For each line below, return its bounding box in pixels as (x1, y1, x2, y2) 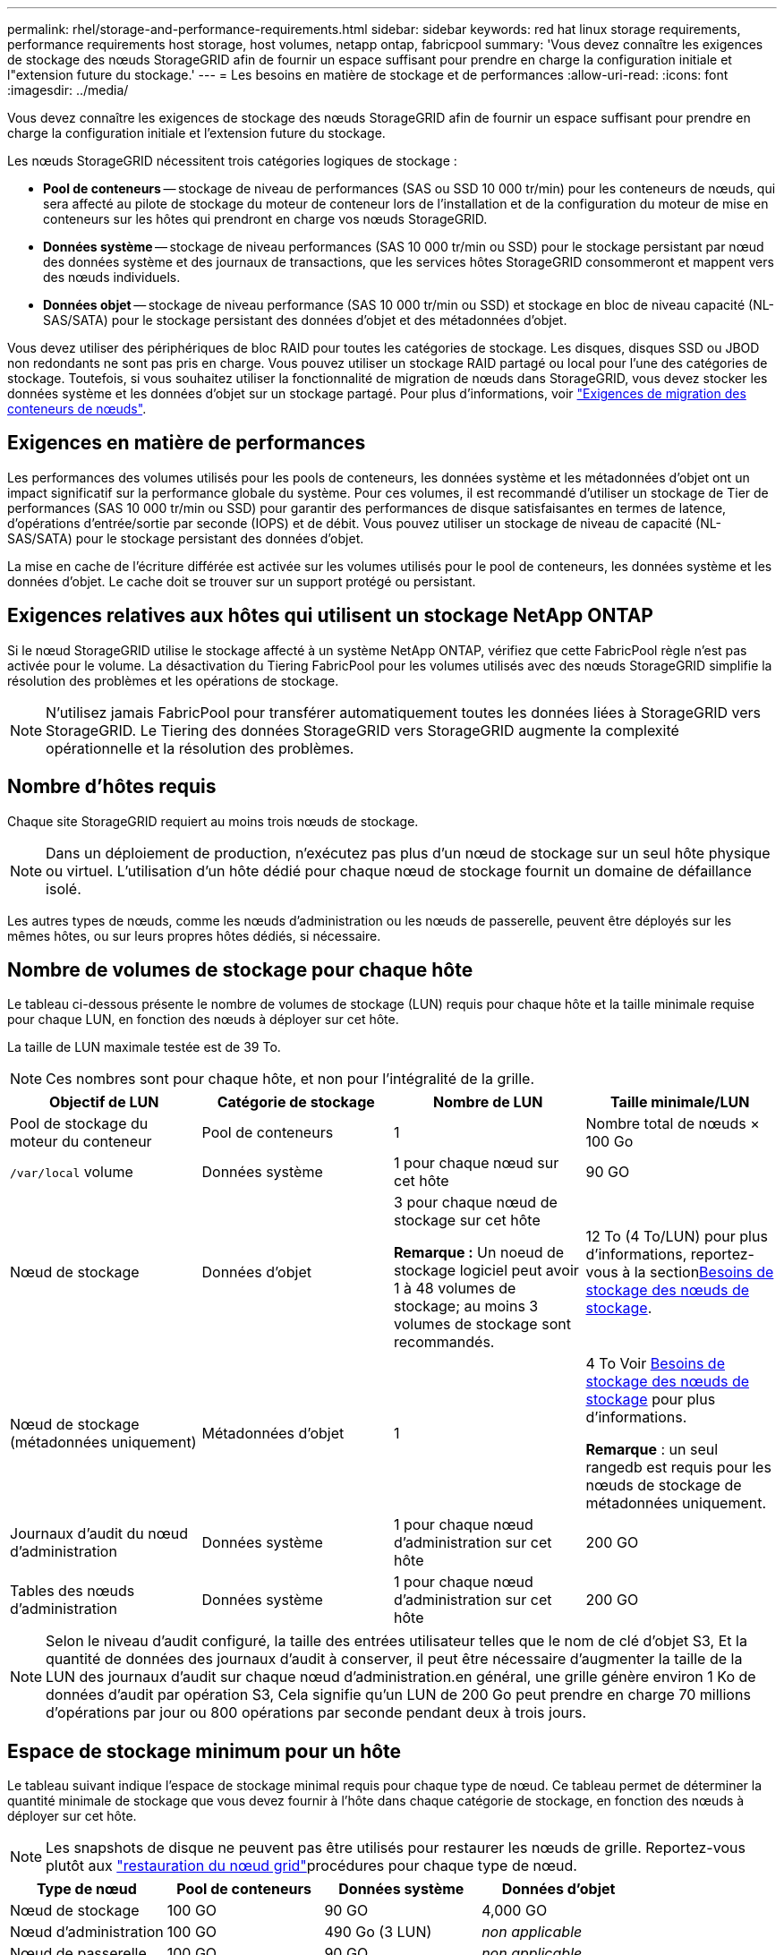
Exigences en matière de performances (7, 431, 366, 455)
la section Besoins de (634, 1263, 774, 1282)
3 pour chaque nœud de (394, 1193, 558, 1212)
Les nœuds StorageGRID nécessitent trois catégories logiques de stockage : (7, 153, 457, 168)
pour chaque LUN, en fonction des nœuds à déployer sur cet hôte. (7, 1012, 399, 1028)
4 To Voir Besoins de (585, 1354, 725, 1373)
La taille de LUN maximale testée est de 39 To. (7, 1039, 281, 1055)
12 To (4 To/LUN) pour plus (585, 1227, 768, 1246)
